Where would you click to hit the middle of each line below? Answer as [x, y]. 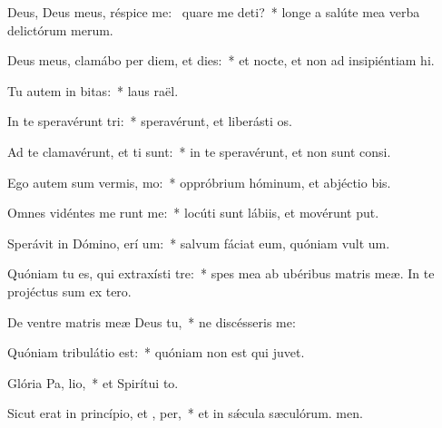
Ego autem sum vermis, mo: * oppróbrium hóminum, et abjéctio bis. [199, 182]
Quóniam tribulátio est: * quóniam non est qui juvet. [156, 352]
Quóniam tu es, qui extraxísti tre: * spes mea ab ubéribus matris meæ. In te [221, 273]
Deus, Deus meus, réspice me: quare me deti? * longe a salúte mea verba [214, 12]
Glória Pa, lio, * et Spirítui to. [93, 382]
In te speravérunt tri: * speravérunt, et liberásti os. [150, 121]
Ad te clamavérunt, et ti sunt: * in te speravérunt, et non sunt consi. [199, 151]
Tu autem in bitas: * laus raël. [93, 90]
